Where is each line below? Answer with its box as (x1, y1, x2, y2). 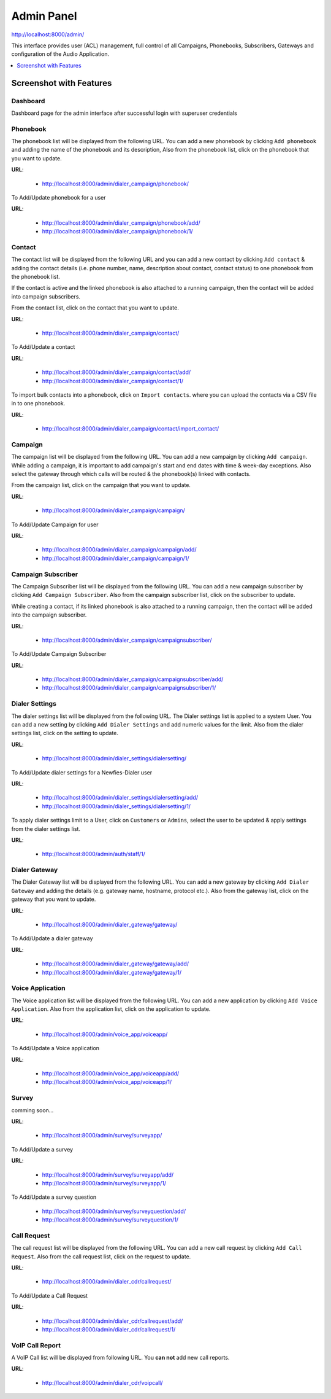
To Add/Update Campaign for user (11, 521, 99, 528)
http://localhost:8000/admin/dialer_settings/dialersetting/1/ (42, 802, 191, 810)
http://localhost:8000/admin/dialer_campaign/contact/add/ (42, 368, 191, 376)
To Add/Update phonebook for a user (11, 193, 107, 201)
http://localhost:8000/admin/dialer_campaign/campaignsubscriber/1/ (42, 684, 216, 692)
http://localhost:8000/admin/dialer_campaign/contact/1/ (42, 377, 184, 384)
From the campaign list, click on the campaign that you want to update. (11, 481, 191, 489)
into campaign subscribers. (11, 292, 81, 300)
